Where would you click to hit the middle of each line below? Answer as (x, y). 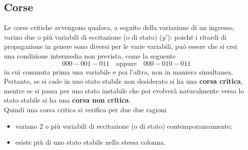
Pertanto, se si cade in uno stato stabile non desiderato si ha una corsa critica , (124, 81)
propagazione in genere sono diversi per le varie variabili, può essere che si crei (121, 46)
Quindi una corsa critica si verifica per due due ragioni (85, 109)
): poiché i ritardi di (197, 37)
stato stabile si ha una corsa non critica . (67, 100)
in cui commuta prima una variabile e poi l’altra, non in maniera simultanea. (118, 71)
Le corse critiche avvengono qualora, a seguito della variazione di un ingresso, (119, 27)
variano (26, 126)
